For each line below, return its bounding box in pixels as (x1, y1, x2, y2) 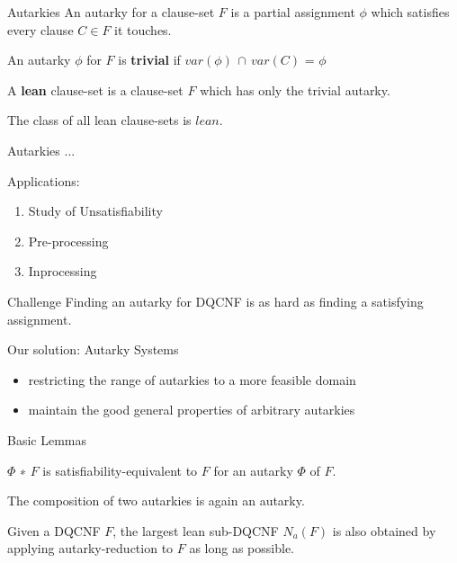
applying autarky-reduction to (7, 539, 174, 558)
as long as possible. (189, 539, 294, 558)
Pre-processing (28, 231, 109, 250)
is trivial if (118, 50, 181, 69)
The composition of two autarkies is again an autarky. (7, 491, 305, 510)
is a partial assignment (230, 3, 355, 21)
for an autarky (213, 460, 293, 479)
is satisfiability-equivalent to (42, 460, 198, 479)
